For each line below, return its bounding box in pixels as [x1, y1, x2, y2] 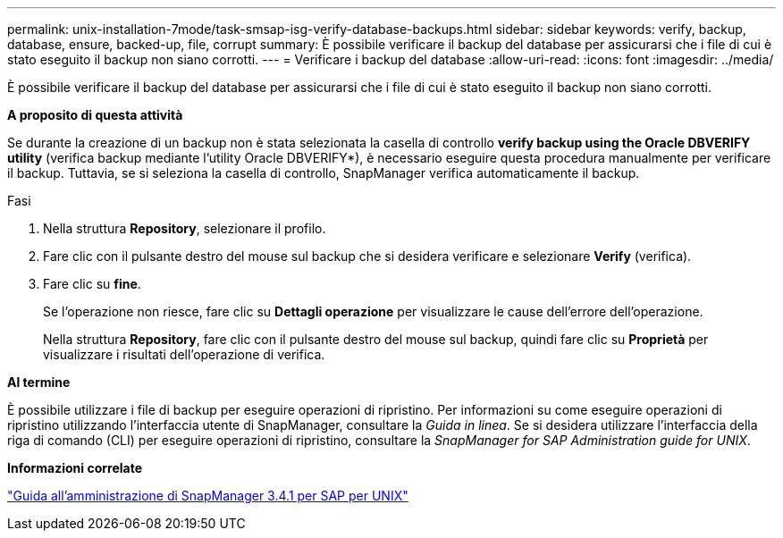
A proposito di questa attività [7, 107, 183, 122]
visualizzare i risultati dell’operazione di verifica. [43, 347, 325, 362]
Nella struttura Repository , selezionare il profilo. [43, 221, 326, 236]
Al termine [7, 374, 71, 390]
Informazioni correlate [7, 460, 143, 475]
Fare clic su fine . [43, 276, 141, 291]
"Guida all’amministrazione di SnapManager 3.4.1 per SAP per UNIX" [7, 488, 408, 503]
